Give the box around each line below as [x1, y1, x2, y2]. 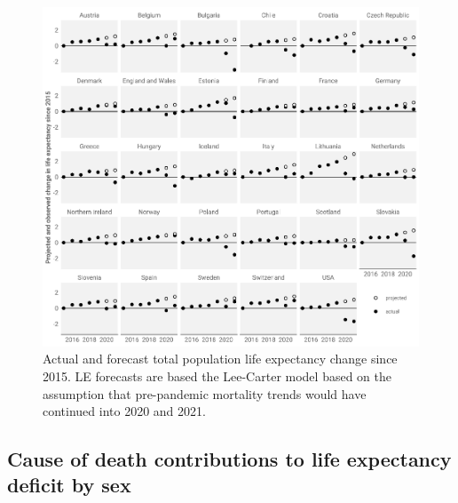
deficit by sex [7, 471, 131, 499]
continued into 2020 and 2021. [43, 402, 206, 420]
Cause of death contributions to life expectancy [7, 445, 452, 473]
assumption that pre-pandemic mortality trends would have [43, 384, 367, 403]
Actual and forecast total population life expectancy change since [43, 349, 398, 368]
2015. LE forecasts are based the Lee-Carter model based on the [43, 366, 391, 385]
